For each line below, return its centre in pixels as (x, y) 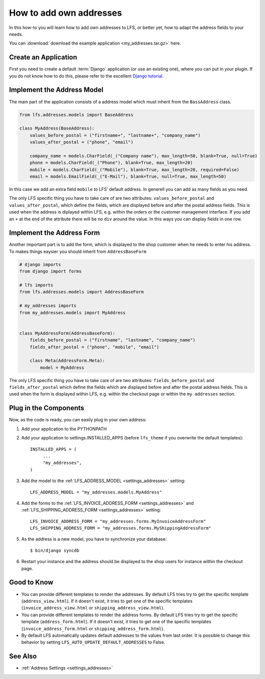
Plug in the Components (47, 408)
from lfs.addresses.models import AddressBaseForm (82, 292)
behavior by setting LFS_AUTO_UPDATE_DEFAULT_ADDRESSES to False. (93, 642)
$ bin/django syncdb (55, 550)
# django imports (40, 264)
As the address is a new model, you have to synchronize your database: (94, 539)
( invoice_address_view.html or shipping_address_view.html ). (93, 608)
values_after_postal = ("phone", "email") (81, 142)
